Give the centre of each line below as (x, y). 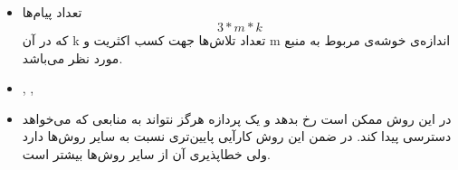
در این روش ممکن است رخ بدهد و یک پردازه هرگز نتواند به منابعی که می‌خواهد (237, 118)
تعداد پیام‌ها (52, 12)
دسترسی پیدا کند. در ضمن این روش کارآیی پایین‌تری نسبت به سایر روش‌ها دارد (237, 136)
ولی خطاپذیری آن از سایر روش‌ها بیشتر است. (146, 153)
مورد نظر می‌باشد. (72, 57)
